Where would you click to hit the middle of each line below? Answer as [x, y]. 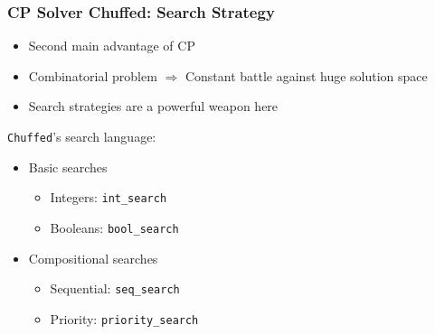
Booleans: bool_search [114, 227]
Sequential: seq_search [115, 288]
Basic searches [68, 167]
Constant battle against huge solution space [306, 75]
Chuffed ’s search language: [82, 136]
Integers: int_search [109, 197]
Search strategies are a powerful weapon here [153, 106]
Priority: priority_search [124, 318]
